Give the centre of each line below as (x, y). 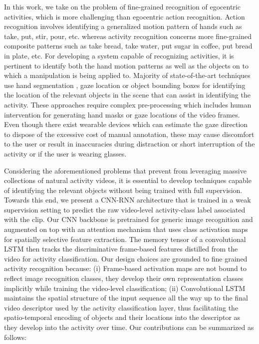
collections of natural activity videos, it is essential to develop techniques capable (128, 180)
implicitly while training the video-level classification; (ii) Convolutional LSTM (125, 288)
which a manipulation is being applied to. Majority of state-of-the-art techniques (127, 75)
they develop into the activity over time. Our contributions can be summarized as (129, 327)
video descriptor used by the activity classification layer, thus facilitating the (121, 307)
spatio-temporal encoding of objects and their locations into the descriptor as (122, 317)
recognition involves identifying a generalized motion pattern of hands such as (123, 26)
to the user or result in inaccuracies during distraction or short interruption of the (129, 144)
